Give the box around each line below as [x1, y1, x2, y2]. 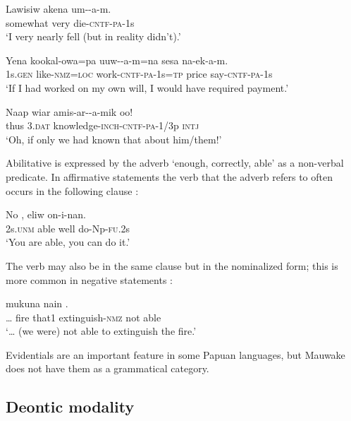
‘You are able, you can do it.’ [6, 235, 130, 249]
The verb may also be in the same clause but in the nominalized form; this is [6, 258, 338, 273]
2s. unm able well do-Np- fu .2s [6, 220, 130, 235]
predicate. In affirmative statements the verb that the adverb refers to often [6, 169, 333, 184]
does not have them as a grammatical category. [6, 361, 209, 376]
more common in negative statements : [6, 272, 173, 287]
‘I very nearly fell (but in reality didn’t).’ [6, 29, 181, 44]
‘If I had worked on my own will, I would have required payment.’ [6, 80, 289, 95]
